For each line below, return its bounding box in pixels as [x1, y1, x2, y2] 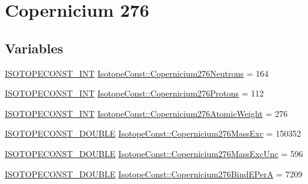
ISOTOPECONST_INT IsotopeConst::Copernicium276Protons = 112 [5, 87, 264, 99]
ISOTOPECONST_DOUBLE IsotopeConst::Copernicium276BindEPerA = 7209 [5, 167, 303, 180]
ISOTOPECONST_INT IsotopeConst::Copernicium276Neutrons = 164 [5, 67, 269, 79]
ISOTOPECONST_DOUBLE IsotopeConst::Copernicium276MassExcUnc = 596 [5, 147, 303, 159]
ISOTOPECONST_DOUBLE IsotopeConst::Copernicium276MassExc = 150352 [5, 127, 301, 140]
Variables [5, 38, 64, 57]
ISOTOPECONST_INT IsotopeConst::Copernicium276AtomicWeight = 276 [5, 107, 288, 119]
